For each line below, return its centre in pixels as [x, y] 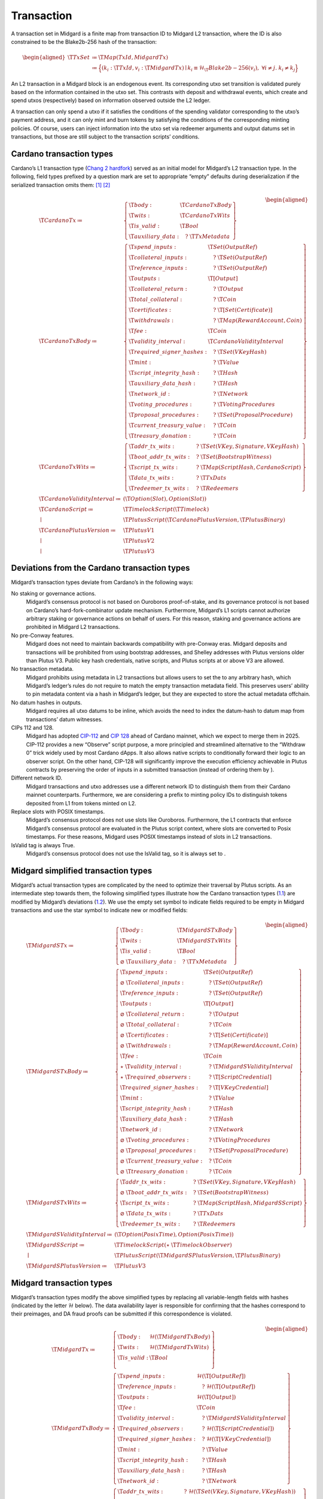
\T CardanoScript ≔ [66, 509]
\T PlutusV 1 [139, 530]
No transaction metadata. [42, 669]
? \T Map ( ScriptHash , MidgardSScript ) [247, 1203]
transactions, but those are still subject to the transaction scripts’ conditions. [105, 137]
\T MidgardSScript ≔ [55, 1245]
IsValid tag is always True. [43, 845]
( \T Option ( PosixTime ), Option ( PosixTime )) [174, 1235]
